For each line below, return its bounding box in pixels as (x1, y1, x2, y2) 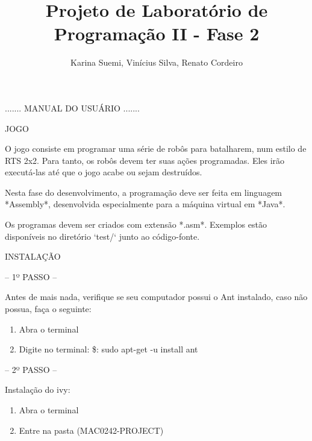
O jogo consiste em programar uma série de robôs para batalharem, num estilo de (5, 142, 307, 155)
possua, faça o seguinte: (5, 302, 92, 315)
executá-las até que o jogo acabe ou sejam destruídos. (5, 166, 202, 178)
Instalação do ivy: (5, 383, 70, 396)
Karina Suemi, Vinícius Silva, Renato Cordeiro (70, 56, 243, 69)
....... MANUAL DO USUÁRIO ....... (5, 101, 140, 114)
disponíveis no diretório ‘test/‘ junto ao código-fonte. (5, 230, 200, 242)
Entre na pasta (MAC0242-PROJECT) (19, 424, 164, 436)
